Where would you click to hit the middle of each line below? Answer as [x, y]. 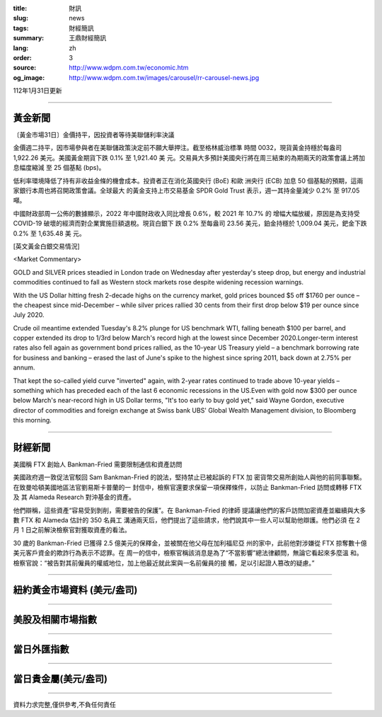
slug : [21, 18]
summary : [29, 38]
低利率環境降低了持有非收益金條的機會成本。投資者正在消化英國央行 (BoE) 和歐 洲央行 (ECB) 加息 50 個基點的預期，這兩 [188, 180]
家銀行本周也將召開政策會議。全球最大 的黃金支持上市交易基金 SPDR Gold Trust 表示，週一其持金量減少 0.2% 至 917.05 [186, 190]
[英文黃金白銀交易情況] [47, 246]
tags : [21, 28]
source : [25, 68]
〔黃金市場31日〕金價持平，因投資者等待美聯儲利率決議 [94, 135]
